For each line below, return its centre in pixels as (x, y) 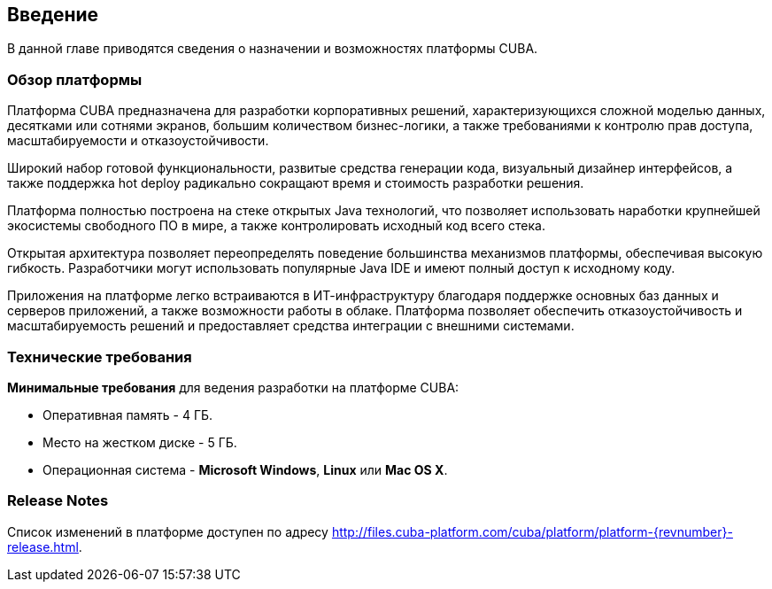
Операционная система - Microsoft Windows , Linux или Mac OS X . (245, 469)
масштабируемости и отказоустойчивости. (138, 141)
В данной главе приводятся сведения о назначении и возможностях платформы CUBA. (273, 49)
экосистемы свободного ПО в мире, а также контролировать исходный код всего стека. (277, 226)
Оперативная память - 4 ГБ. (128, 415)
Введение (53, 15)
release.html (43, 546)
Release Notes (58, 501)
